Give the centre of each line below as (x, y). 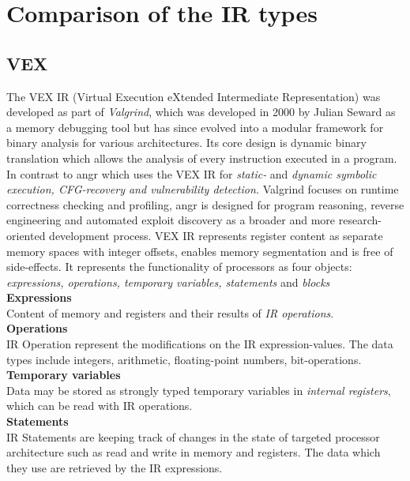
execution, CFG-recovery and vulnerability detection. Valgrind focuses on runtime (203, 189)
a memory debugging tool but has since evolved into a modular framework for (195, 127)
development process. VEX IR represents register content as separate (216, 235)
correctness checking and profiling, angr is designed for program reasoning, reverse (205, 204)
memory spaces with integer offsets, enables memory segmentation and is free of (200, 251)
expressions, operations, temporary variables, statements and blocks (168, 282)
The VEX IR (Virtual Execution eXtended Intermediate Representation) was (194, 96)
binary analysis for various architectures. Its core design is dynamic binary (186, 143)
